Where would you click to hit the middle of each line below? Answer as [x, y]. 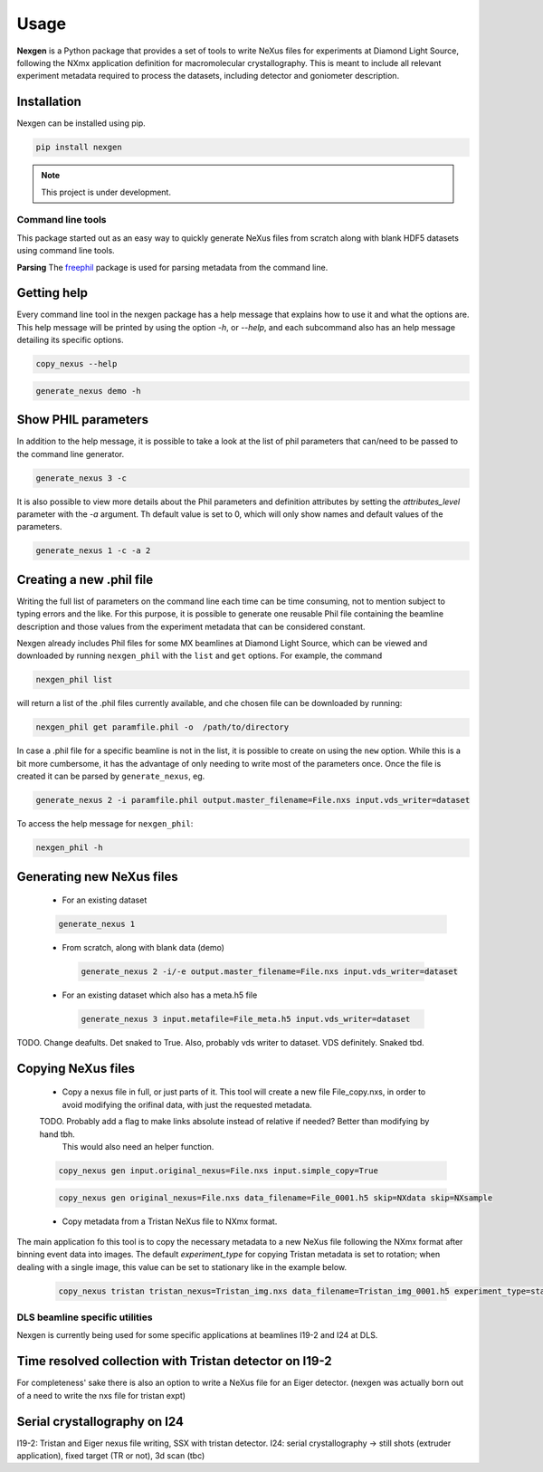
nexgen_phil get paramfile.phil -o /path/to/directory [162, 727]
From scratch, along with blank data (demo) [143, 948]
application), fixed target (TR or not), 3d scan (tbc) [111, 1456]
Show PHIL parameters [83, 420]
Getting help [52, 293]
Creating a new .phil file [85, 579]
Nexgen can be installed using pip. [81, 123]
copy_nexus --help [76, 364]
